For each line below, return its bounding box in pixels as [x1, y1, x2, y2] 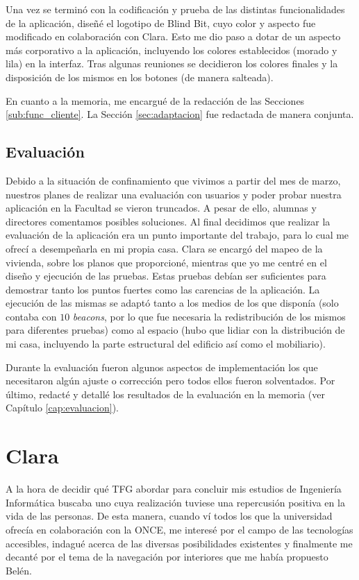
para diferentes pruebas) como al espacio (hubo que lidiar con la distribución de [6, 323, 345, 337]
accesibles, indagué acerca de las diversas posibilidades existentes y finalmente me [6, 536, 353, 550]
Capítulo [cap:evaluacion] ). [6, 400, 119, 415]
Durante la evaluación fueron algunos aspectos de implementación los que [6, 359, 318, 374]
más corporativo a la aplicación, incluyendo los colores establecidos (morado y [6, 42, 337, 57]
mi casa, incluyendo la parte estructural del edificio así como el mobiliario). [6, 336, 326, 351]
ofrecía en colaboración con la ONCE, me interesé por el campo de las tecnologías [6, 522, 353, 536]
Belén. [6, 563, 32, 577]
